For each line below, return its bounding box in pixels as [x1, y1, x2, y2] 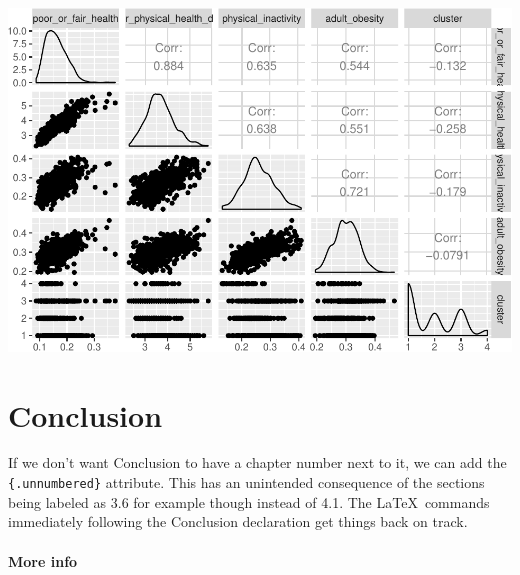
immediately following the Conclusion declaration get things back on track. [8, 511, 468, 532]
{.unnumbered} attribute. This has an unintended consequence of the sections [8, 472, 485, 493]
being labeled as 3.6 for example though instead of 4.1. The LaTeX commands [8, 491, 490, 512]
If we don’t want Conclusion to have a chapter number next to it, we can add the [8, 452, 507, 473]
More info [8, 550, 78, 571]
